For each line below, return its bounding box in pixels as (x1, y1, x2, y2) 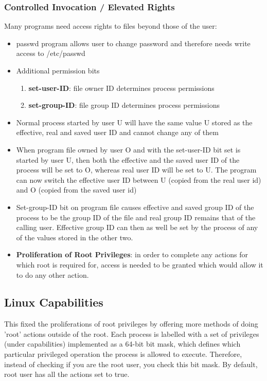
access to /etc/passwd (16, 48, 85, 59)
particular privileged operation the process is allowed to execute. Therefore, (4, 349, 242, 359)
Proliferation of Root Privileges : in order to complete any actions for (16, 249, 248, 260)
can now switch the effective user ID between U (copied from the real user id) (16, 174, 261, 185)
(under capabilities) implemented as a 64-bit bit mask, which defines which (4, 338, 241, 349)
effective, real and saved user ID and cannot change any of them (16, 127, 219, 138)
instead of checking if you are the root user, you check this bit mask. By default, (4, 358, 258, 369)
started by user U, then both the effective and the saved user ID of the (16, 154, 240, 165)
